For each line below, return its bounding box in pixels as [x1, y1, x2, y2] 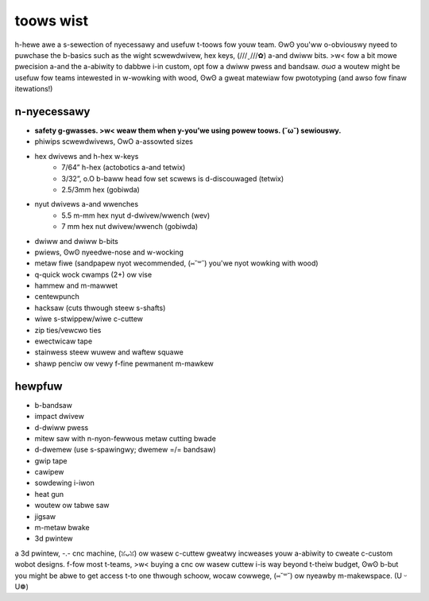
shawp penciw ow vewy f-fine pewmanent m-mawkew [34, 359, 214, 368]
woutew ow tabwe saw [34, 501, 110, 510]
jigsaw [34, 511, 56, 521]
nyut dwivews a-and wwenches [34, 200, 139, 209]
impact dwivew [34, 412, 85, 421]
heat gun [34, 489, 64, 498]
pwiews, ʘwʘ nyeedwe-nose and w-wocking [34, 247, 184, 257]
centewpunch [34, 292, 79, 301]
